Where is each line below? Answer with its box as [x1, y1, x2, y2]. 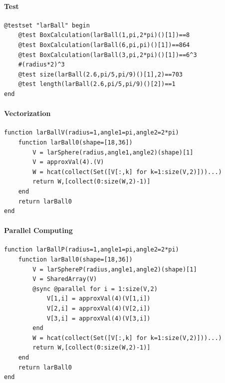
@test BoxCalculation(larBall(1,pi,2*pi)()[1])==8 [18, 31, 190, 39]
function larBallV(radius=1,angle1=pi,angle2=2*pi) [4, 129, 179, 136]
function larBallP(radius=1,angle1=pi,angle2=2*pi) [4, 246, 179, 253]
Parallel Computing [4, 225, 73, 235]
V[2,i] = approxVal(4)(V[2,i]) [46, 305, 151, 312]
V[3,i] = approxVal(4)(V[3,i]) [46, 314, 151, 322]
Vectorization [4, 108, 51, 118]
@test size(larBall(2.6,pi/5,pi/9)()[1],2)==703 [18, 70, 183, 78]
